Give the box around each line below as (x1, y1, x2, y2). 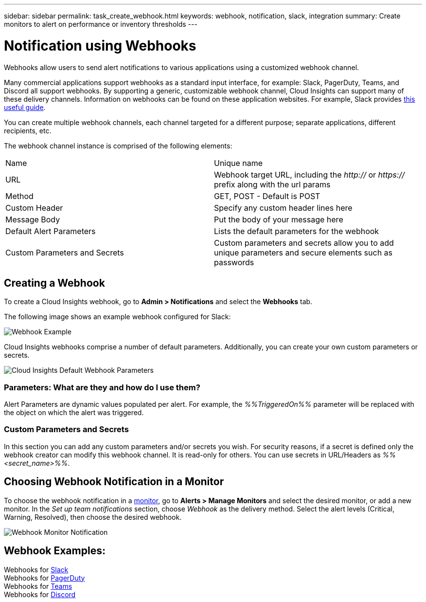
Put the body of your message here (214, 214, 343, 224)
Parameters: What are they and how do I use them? (4, 382, 200, 392)
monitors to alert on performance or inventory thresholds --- (4, 20, 197, 28)
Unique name (214, 158, 263, 168)
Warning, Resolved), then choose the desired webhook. (4, 512, 182, 521)
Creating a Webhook (4, 276, 105, 289)
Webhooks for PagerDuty (4, 573, 85, 582)
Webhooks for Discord (4, 590, 76, 599)
